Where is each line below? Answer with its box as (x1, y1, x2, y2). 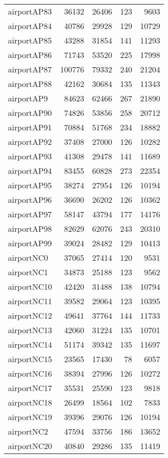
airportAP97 (8, 208, 52, 220)
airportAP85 (8, 34, 52, 46)
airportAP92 (8, 136, 52, 147)
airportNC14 (8, 339, 52, 350)
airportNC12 (8, 310, 52, 321)
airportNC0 (8, 252, 48, 263)
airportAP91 (8, 121, 52, 133)
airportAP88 (8, 78, 52, 89)
